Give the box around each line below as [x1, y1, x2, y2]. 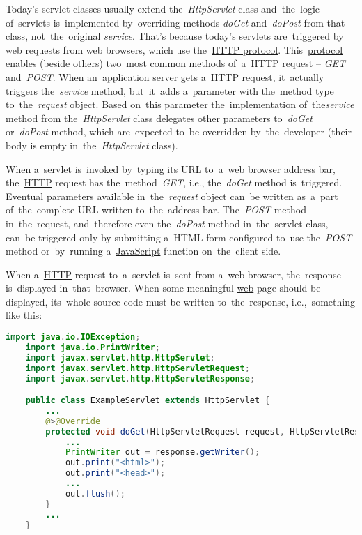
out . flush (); [65, 488, 125, 499]
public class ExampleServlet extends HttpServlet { [25, 395, 270, 406]
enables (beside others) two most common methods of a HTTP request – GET [6, 56, 345, 70]
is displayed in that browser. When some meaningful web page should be [6, 280, 321, 295]
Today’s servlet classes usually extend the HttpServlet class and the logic [6, 1, 320, 15]
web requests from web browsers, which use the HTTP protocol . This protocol [6, 42, 343, 56]
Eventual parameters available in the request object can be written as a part [6, 188, 338, 203]
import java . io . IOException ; [6, 332, 141, 342]
